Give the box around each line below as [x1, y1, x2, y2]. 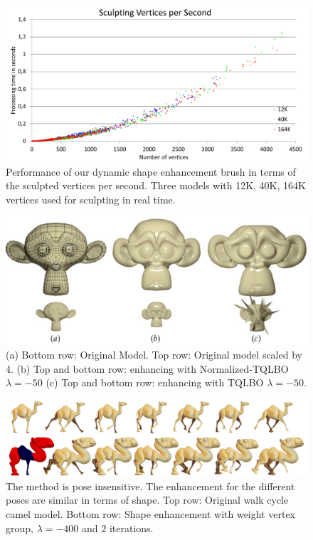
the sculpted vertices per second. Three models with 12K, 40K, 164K [6, 178, 306, 193]
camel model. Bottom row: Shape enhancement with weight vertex [6, 506, 296, 521]
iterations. [109, 520, 154, 535]
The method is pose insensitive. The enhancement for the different [6, 478, 295, 493]
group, [6, 520, 33, 535]
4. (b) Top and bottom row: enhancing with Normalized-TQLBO [6, 361, 289, 376]
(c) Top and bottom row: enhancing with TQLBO [46, 375, 264, 390]
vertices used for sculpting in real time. [6, 191, 176, 206]
